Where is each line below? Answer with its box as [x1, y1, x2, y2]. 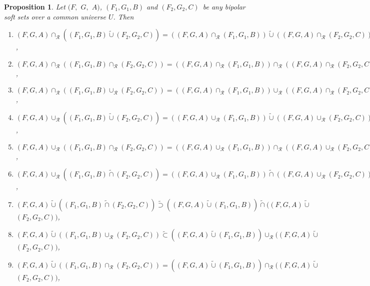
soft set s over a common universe [4, 11, 106, 21]
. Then [113, 11, 134, 21]
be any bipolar [202, 1, 245, 11]
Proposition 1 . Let [4, 1, 65, 11]
